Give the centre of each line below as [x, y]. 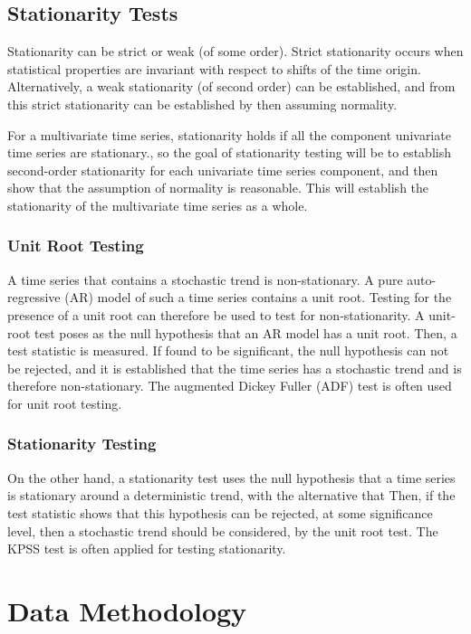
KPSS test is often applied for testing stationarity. [147, 549]
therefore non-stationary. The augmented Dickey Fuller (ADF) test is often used [230, 386]
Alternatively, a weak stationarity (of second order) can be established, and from [231, 86]
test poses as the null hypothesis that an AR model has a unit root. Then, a [245, 332]
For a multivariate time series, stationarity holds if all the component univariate [229, 134]
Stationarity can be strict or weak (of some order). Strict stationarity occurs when [235, 51]
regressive [34, 297]
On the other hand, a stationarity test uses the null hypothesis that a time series [231, 477]
